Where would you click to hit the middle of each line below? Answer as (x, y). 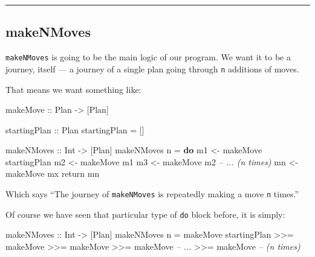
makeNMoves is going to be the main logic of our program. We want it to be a (148, 57)
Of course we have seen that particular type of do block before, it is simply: (145, 214)
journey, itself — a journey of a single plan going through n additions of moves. (152, 68)
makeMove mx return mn (53, 173)
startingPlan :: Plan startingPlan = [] (75, 129)
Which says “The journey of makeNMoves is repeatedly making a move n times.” (152, 194)
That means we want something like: (73, 89)
